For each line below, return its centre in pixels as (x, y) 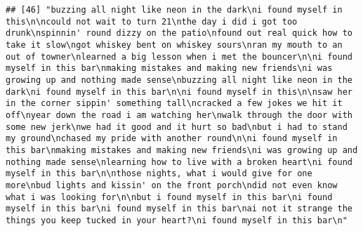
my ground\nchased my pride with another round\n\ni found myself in (172, 139)
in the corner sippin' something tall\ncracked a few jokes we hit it (174, 104)
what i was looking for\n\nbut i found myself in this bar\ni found (169, 197)
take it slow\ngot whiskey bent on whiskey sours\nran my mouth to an (174, 45)
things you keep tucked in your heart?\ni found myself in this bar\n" (177, 220)
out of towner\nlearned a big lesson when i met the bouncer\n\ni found (179, 57)
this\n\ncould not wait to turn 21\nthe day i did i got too (152, 21)
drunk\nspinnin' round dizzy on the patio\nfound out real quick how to (179, 33)
